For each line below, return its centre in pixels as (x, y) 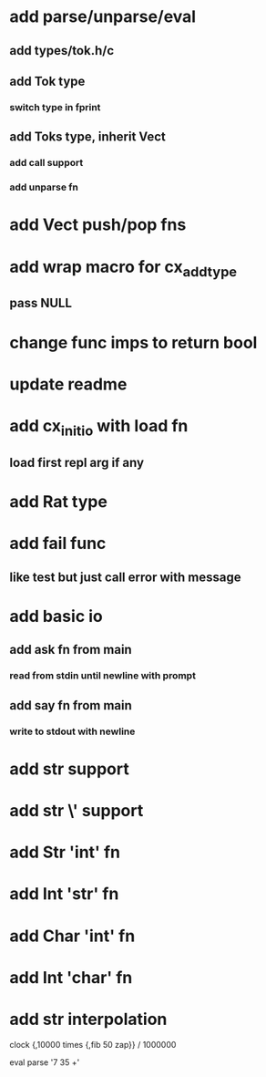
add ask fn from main (71, 650)
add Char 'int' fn (72, 936)
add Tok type (47, 81)
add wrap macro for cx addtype (123, 268)
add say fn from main (71, 705)
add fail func (58, 544)
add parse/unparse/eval (103, 17)
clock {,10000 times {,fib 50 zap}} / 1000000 (93, 1044)
